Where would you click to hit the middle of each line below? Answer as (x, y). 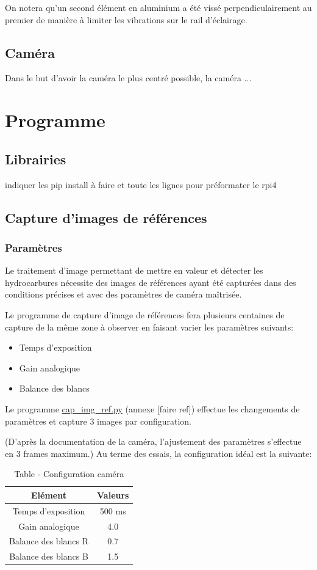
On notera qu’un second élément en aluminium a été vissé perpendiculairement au (158, 7)
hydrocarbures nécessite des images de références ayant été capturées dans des (151, 282)
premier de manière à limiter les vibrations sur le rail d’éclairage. (126, 19)
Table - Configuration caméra (69, 474)
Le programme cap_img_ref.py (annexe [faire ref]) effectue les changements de (152, 408)
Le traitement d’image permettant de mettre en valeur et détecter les (134, 270)
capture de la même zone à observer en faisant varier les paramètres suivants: (149, 327)
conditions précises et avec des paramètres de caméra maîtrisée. (123, 294)
